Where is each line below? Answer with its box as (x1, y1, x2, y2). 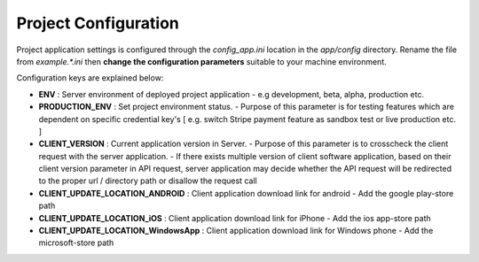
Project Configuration (16, 13, 179, 33)
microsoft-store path (38, 237, 114, 248)
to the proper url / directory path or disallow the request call (38, 175, 257, 186)
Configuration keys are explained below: (16, 73, 164, 83)
